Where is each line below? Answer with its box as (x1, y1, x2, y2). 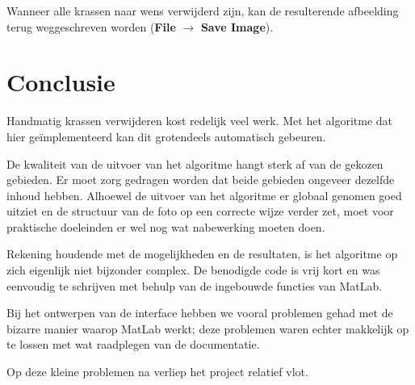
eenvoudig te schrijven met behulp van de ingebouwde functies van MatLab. (6, 277, 383, 294)
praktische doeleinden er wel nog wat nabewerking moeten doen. (6, 218, 325, 235)
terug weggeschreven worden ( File (6, 18, 176, 35)
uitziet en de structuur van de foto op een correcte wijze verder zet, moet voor (6, 203, 394, 220)
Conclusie (6, 65, 115, 98)
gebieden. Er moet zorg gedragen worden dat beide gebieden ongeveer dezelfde (6, 171, 395, 188)
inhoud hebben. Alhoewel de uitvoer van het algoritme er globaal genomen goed (6, 186, 402, 203)
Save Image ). (200, 18, 274, 35)
